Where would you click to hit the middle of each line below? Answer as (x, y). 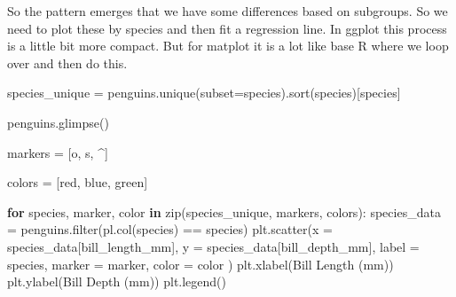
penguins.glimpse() (58, 122)
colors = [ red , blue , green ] (78, 182)
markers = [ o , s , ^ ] (58, 152)
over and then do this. (67, 63)
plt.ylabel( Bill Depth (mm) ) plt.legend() (117, 281)
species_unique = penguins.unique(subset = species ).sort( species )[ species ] (204, 93)
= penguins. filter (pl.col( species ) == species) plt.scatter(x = (170, 229)
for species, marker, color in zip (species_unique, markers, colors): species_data (224, 211)
